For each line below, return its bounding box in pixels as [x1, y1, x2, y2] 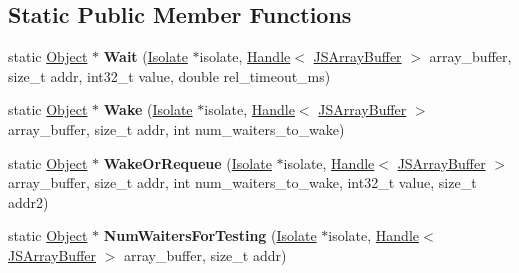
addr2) [8, 191, 49, 212]
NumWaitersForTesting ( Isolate [103, 225, 317, 246]
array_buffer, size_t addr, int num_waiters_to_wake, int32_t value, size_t [8, 172, 477, 193]
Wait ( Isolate [103, 46, 188, 67]
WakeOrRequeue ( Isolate [103, 152, 272, 173]
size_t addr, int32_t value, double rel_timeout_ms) [8, 65, 331, 86]
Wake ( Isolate [103, 99, 193, 120]
